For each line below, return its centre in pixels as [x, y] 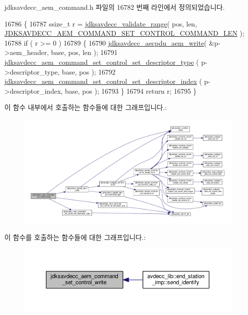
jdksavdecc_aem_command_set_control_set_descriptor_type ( [102, 62]
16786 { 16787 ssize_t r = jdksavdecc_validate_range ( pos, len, [101, 23]
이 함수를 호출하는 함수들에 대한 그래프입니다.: [75, 237]
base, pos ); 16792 [89, 71]
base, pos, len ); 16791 [84, 52]
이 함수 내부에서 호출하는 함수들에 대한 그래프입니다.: [86, 107]
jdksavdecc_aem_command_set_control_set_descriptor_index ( [103, 81]
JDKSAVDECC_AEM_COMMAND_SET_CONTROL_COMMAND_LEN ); [124, 33]
